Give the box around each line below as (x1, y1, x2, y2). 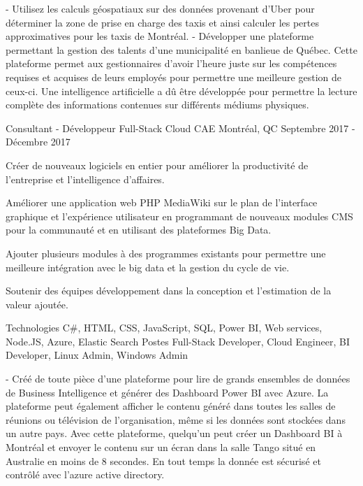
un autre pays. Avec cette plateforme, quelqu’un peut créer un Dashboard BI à (6, 426, 343, 441)
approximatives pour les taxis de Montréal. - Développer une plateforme (6, 29, 314, 43)
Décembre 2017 (6, 134, 71, 149)
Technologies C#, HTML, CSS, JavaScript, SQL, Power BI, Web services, (6, 320, 323, 335)
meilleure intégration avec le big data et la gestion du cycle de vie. (6, 259, 290, 274)
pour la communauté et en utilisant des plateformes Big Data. (6, 222, 272, 237)
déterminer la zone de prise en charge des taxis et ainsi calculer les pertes (6, 15, 320, 29)
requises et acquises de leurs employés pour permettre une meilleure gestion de (6, 69, 341, 84)
